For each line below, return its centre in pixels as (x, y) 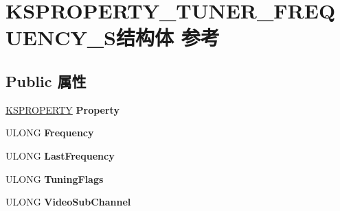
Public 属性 (46, 80)
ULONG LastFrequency (60, 155)
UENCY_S (61, 37)
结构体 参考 (168, 37)
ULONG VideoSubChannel (68, 202)
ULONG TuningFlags (55, 178)
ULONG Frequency (50, 133)
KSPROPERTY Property (63, 109)
